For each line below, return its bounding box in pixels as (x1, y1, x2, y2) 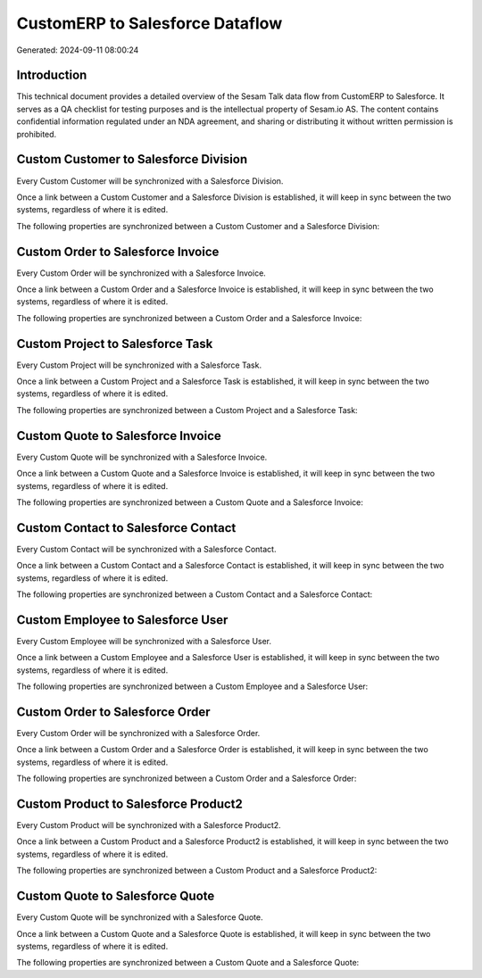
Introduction (16, 68, 87, 83)
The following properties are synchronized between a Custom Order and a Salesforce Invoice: (16, 312, 362, 323)
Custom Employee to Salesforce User (16, 612, 229, 627)
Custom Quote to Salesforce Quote (16, 889, 215, 904)
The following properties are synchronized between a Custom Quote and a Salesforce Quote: (16, 957, 360, 968)
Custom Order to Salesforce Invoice (16, 244, 220, 259)
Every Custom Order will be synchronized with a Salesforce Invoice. (16, 268, 267, 278)
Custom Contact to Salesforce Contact (16, 520, 237, 535)
